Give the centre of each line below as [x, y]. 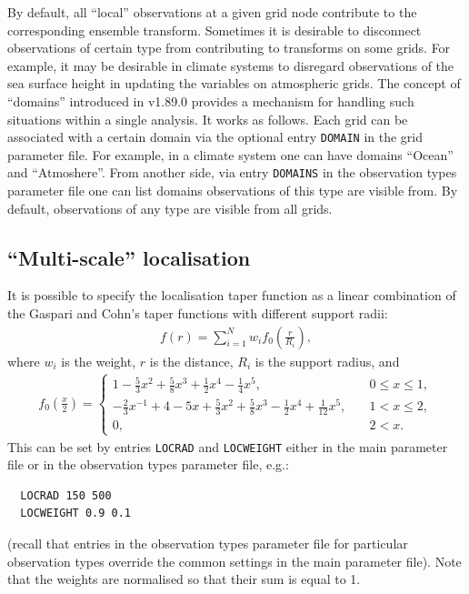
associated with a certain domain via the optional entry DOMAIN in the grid [215, 137]
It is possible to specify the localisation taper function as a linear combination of [232, 295]
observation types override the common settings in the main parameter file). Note [234, 561]
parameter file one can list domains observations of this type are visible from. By [233, 191]
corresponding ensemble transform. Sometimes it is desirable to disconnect [215, 30]
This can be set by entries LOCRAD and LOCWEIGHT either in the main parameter [228, 446]
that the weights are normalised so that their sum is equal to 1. [184, 579]
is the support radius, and [327, 361]
